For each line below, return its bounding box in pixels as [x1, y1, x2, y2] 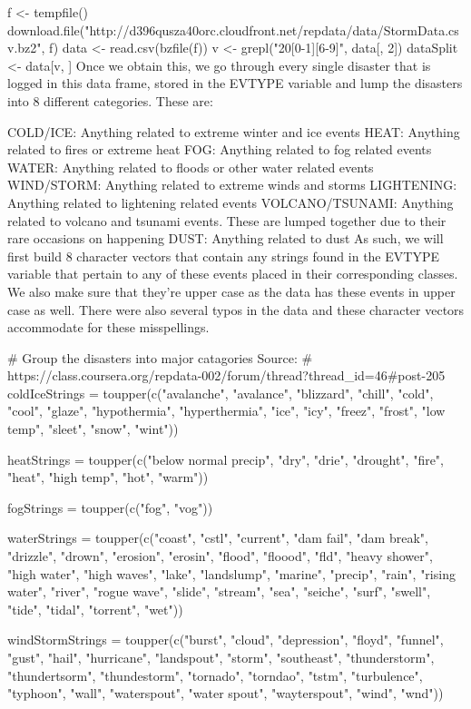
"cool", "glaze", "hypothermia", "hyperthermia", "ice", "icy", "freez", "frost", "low [7, 401, 446, 420]
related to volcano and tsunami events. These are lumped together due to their [7, 211, 446, 230]
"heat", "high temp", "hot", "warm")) [7, 468, 209, 487]
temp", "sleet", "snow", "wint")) [7, 419, 179, 438]
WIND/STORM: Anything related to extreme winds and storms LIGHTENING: [7, 175, 457, 194]
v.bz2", [7, 38, 45, 57]
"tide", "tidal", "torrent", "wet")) [7, 599, 183, 618]
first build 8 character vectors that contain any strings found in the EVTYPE [7, 246, 439, 265]
